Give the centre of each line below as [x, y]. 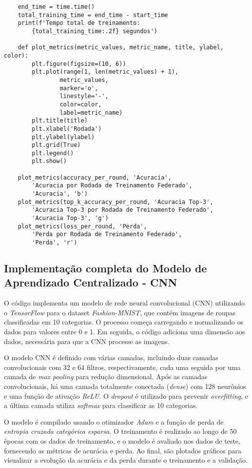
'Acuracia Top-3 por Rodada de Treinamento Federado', [123, 210]
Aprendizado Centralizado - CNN [91, 282]
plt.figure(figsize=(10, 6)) [79, 64]
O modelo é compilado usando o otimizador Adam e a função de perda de [114, 421]
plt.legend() [53, 153]
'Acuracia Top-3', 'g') [70, 218]
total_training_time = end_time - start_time [93, 15]
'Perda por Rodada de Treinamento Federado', [107, 234]
